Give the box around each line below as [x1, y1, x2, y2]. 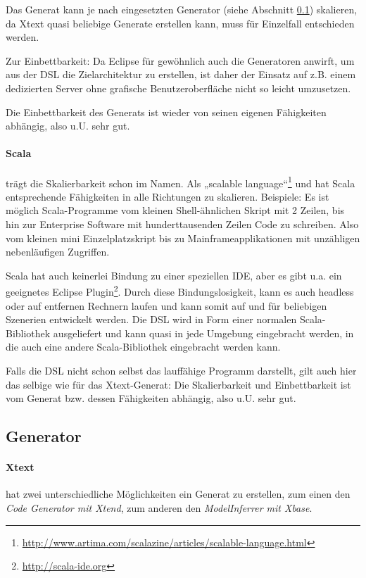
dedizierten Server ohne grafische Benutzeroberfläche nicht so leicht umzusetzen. [6, 80, 351, 95]
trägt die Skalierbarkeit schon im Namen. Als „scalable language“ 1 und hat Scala [6, 173, 355, 190]
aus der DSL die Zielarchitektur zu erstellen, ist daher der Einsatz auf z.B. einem [6, 67, 356, 82]
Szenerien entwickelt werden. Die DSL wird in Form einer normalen [6, 312, 297, 327]
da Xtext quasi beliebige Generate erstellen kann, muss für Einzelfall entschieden [6, 15, 355, 30]
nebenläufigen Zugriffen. [6, 244, 110, 259]
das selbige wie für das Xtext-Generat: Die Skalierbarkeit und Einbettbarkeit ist [6, 377, 351, 391]
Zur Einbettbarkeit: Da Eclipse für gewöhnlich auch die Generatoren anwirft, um [6, 53, 355, 68]
